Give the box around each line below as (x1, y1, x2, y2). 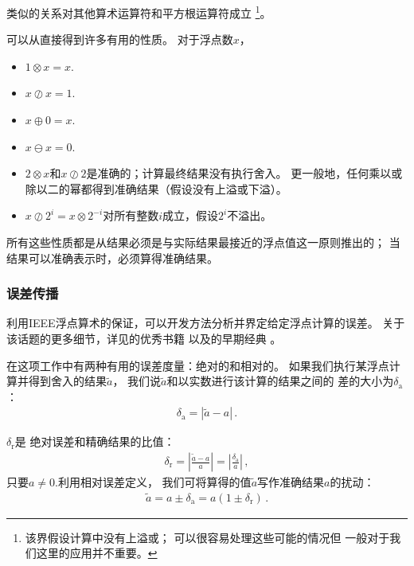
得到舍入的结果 (28, 373, 107, 389)
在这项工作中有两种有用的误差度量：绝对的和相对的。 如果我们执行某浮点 (6, 357, 389, 373)
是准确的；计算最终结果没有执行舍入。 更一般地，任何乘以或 (86, 165, 403, 182)
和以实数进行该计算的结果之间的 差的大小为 (166, 373, 394, 389)
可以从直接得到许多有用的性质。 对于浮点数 (6, 31, 233, 48)
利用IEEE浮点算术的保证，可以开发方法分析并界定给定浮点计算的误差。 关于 (6, 314, 405, 331)
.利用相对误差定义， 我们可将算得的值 (55, 474, 252, 490)
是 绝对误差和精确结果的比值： (14, 433, 175, 450)
